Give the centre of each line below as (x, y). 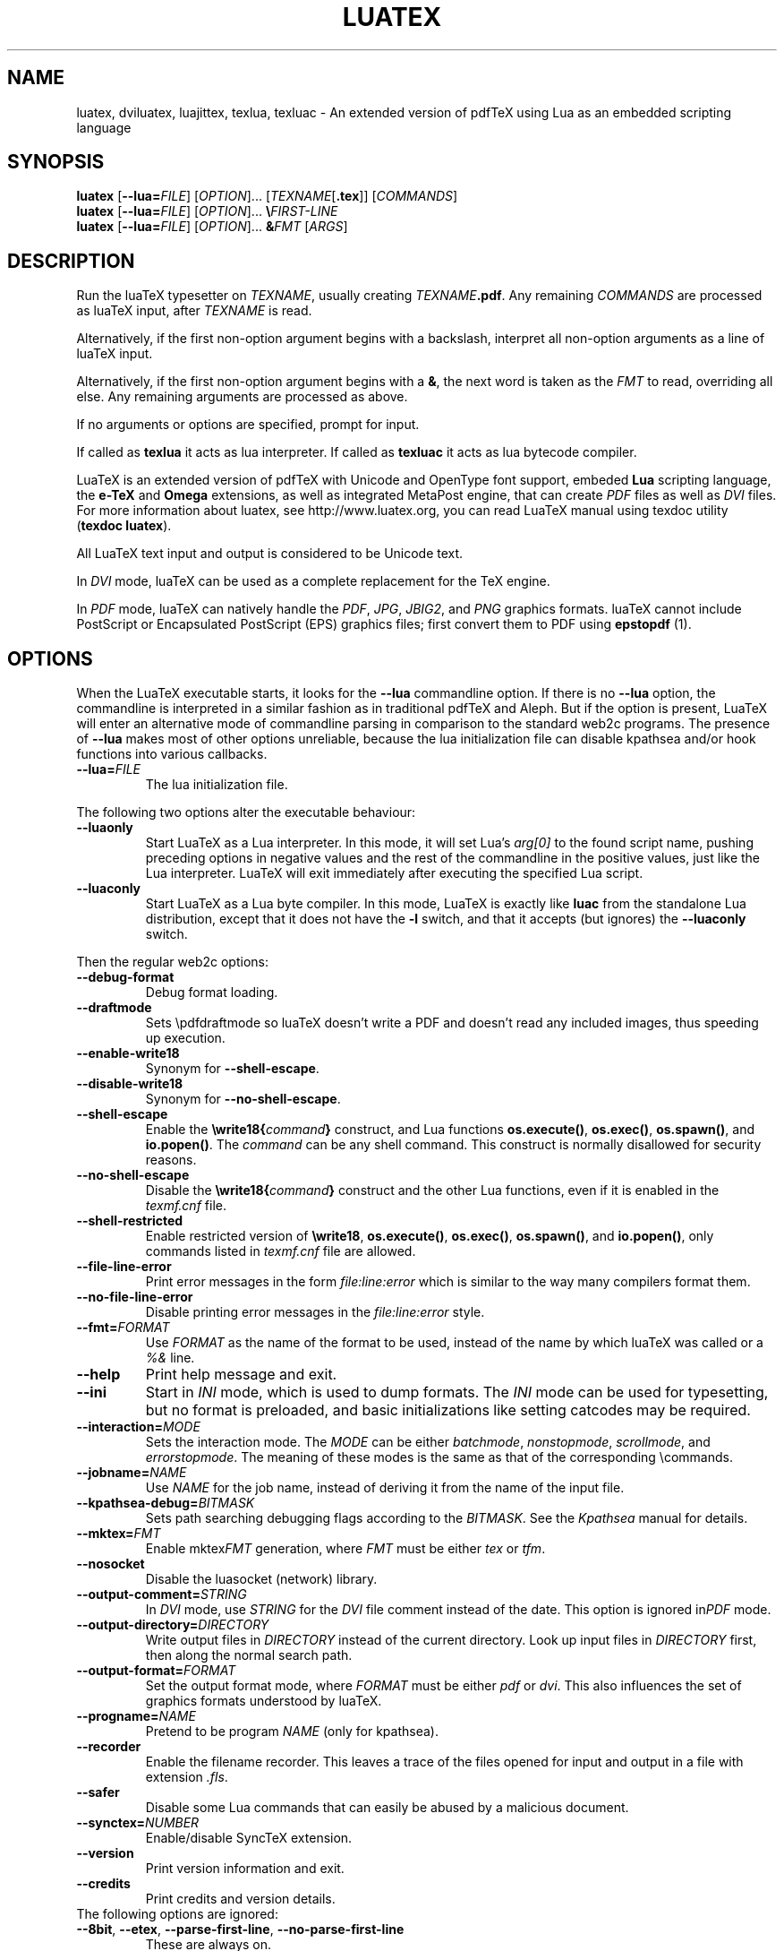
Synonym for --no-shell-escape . (243, 1099)
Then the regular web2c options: (172, 962)
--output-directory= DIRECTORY (173, 1625)
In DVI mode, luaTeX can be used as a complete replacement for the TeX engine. (313, 581)
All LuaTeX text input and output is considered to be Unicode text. (270, 554)
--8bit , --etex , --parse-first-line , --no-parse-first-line (240, 1930)
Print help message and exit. (241, 1375)
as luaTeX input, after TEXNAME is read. (194, 311)
